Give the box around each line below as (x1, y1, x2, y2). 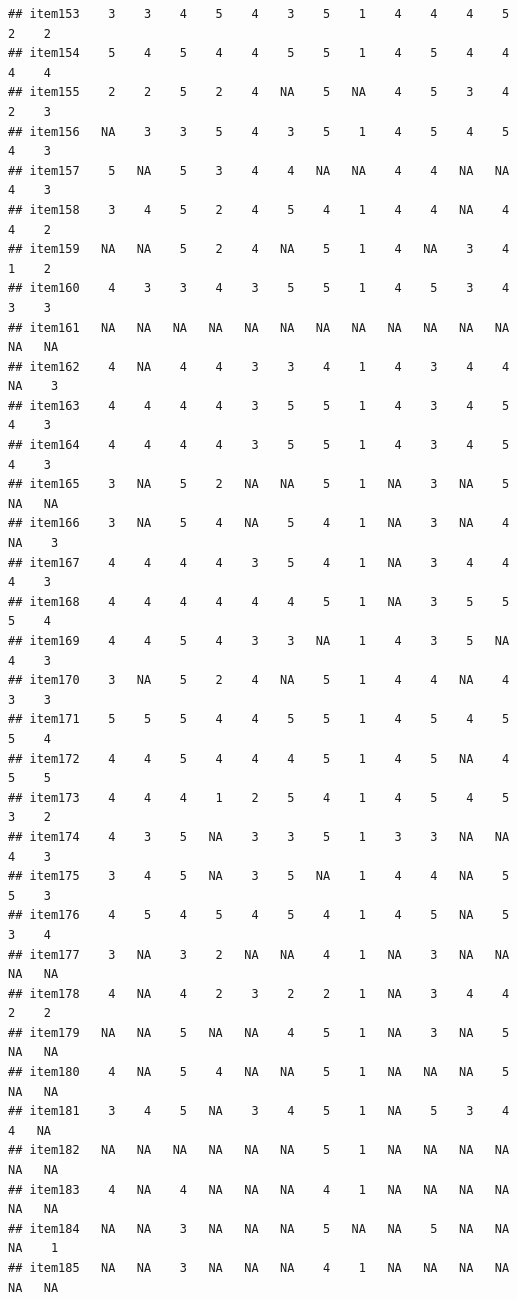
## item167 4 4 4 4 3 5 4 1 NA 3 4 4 (8, 555, 510, 570)
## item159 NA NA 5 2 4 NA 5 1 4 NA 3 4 (8, 242, 510, 257)
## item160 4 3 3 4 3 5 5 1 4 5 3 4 (8, 281, 510, 296)
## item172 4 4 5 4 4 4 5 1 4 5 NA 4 (8, 751, 510, 766)
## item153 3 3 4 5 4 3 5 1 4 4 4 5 (8, 7, 510, 21)
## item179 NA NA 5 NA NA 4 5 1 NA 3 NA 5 (8, 1025, 510, 1040)
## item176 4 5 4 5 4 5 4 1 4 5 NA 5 (8, 908, 510, 923)
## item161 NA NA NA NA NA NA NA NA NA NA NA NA (8, 320, 510, 335)
